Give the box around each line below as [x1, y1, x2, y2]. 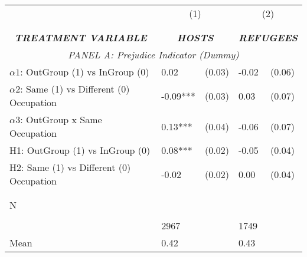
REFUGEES [238, 31, 298, 44]
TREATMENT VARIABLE [14, 31, 147, 44]
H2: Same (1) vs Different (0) [9, 160, 131, 174]
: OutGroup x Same [20, 113, 102, 126]
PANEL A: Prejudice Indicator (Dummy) [68, 48, 239, 61]
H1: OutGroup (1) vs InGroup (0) [9, 143, 151, 157]
